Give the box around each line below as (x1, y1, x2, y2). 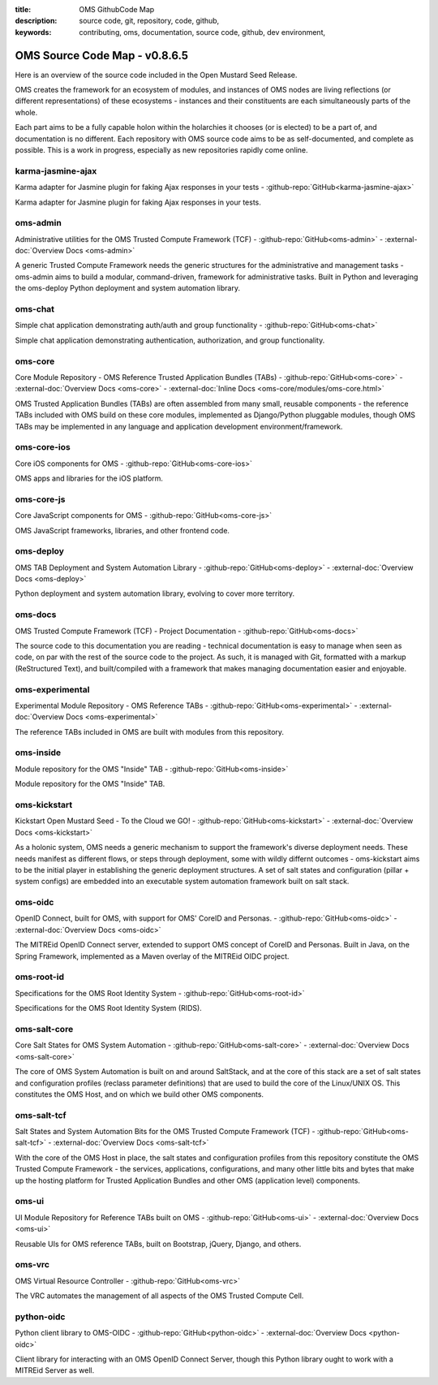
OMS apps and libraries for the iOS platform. (15, 473, 164, 483)
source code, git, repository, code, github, (79, 16, 220, 26)
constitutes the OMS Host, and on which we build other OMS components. (15, 1089, 264, 1099)
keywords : (15, 27, 52, 37)
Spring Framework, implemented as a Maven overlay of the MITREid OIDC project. (15, 951, 290, 961)
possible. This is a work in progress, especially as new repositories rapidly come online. (15, 145, 308, 155)
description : (15, 16, 58, 26)
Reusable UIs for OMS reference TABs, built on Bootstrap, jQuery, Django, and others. (15, 1239, 302, 1249)
